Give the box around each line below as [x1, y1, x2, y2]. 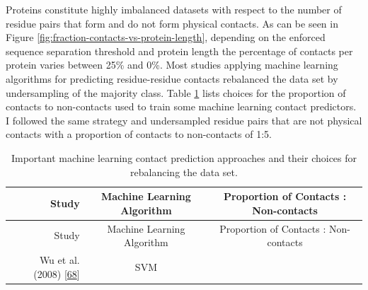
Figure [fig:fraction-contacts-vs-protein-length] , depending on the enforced [6, 30, 326, 45]
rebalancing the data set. [130, 164, 238, 179]
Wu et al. [39, 253, 80, 267]
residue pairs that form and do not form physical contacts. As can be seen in [6, 16, 338, 30]
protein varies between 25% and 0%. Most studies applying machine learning [6, 57, 338, 72]
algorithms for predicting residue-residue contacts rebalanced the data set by [6, 71, 338, 86]
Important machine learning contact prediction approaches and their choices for [11, 150, 357, 165]
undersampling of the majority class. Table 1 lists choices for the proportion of [6, 85, 346, 100]
